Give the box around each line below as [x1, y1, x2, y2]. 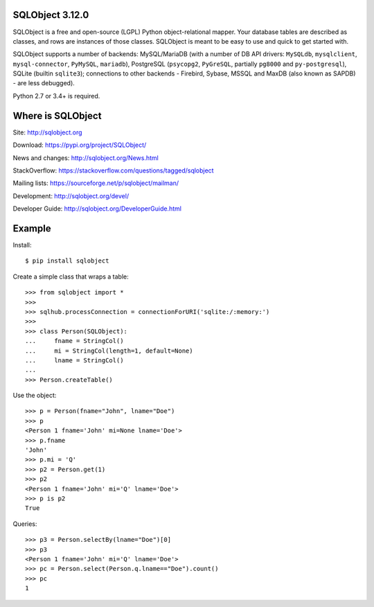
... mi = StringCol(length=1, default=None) [25, 346, 193, 355]
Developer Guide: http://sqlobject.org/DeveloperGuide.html [12, 204, 181, 213]
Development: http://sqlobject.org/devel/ [12, 191, 130, 200]
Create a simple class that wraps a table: [12, 272, 130, 281]
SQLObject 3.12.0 [12, 9, 89, 21]
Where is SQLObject [12, 109, 102, 121]
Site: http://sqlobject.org [12, 128, 82, 137]
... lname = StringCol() [25, 356, 124, 364]
